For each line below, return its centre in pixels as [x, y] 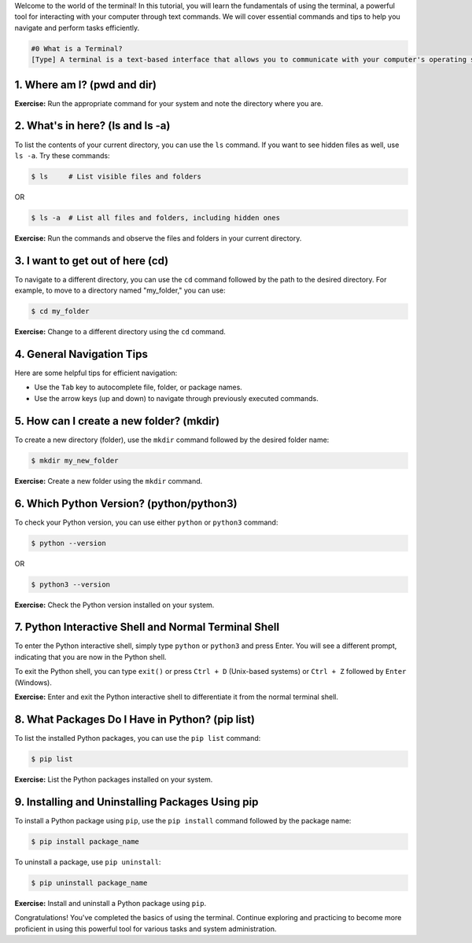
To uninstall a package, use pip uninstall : [88, 862]
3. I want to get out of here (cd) [92, 261]
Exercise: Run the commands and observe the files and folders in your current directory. [158, 238]
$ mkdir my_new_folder [75, 460]
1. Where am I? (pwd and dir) [86, 85]
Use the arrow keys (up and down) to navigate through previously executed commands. [176, 398]
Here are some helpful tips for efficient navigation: [96, 373]
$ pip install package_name [85, 841]
